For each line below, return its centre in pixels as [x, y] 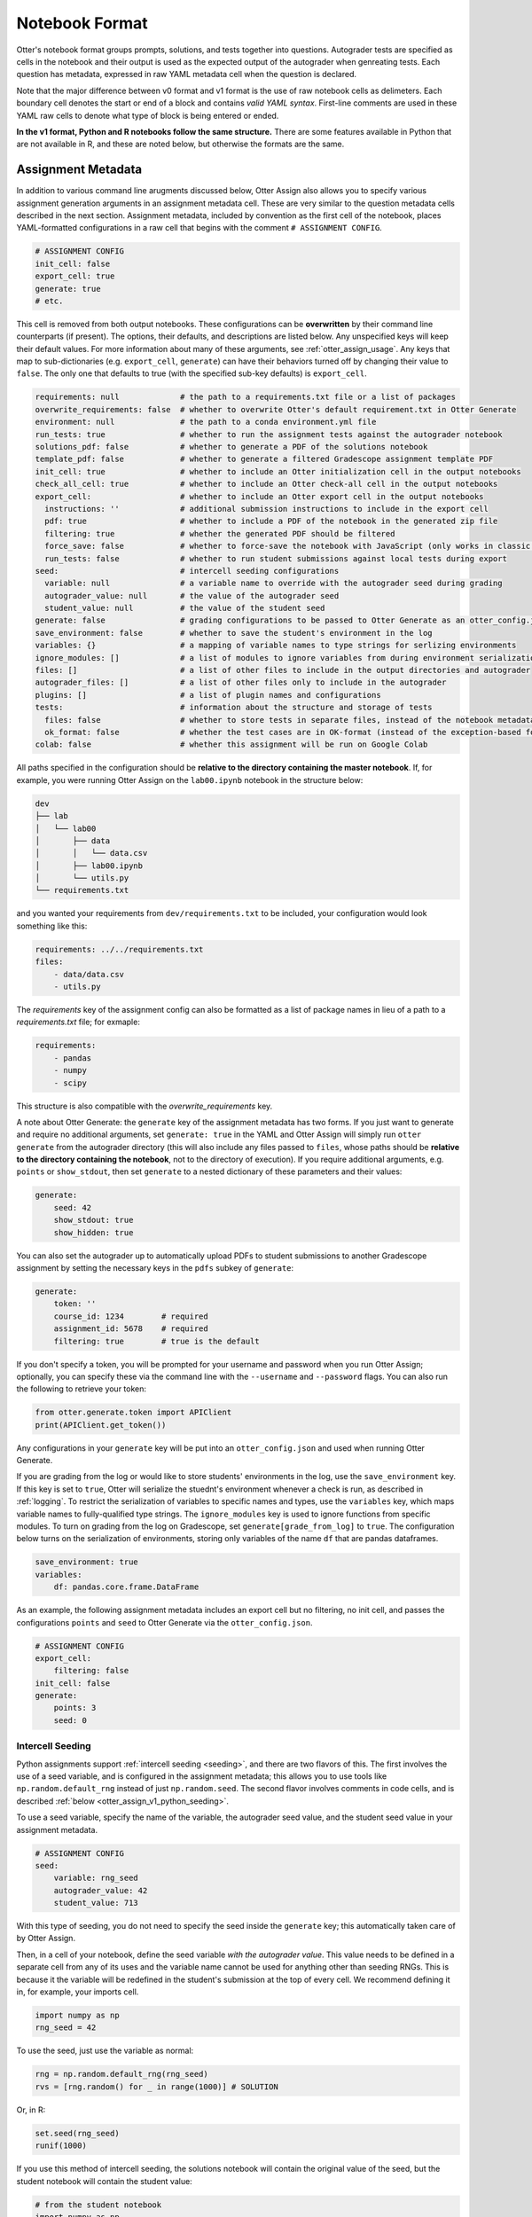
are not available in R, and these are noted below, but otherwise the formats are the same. [180, 144]
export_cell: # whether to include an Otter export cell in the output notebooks [259, 496]
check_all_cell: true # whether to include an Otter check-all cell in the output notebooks [266, 484]
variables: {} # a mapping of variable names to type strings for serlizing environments [276, 646]
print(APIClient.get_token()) [101, 1425]
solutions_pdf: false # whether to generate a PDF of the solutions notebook [231, 447]
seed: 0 [70, 1720]
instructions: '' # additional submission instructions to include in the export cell [267, 509]
